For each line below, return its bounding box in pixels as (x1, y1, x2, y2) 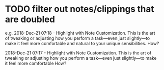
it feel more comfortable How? (5, 60, 67, 66)
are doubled (5, 14, 55, 25)
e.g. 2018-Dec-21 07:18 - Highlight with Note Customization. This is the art (5, 30, 156, 36)
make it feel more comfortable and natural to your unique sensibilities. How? (5, 40, 159, 46)
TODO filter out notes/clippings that (5, 3, 154, 15)
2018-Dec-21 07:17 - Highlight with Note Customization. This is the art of (5, 50, 152, 56)
